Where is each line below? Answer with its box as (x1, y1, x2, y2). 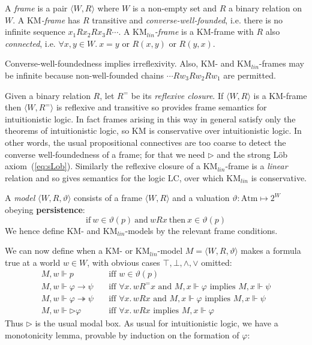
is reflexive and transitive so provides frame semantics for (56, 101, 267, 113)
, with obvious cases (87, 256, 160, 268)
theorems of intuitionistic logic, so (5, 124, 130, 137)
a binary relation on (229, 2, 302, 14)
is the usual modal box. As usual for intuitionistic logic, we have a (35, 316, 278, 329)
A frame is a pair (5, 2, 68, 14)
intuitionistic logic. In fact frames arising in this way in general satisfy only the (5, 112, 296, 125)
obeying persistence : (5, 203, 85, 215)
